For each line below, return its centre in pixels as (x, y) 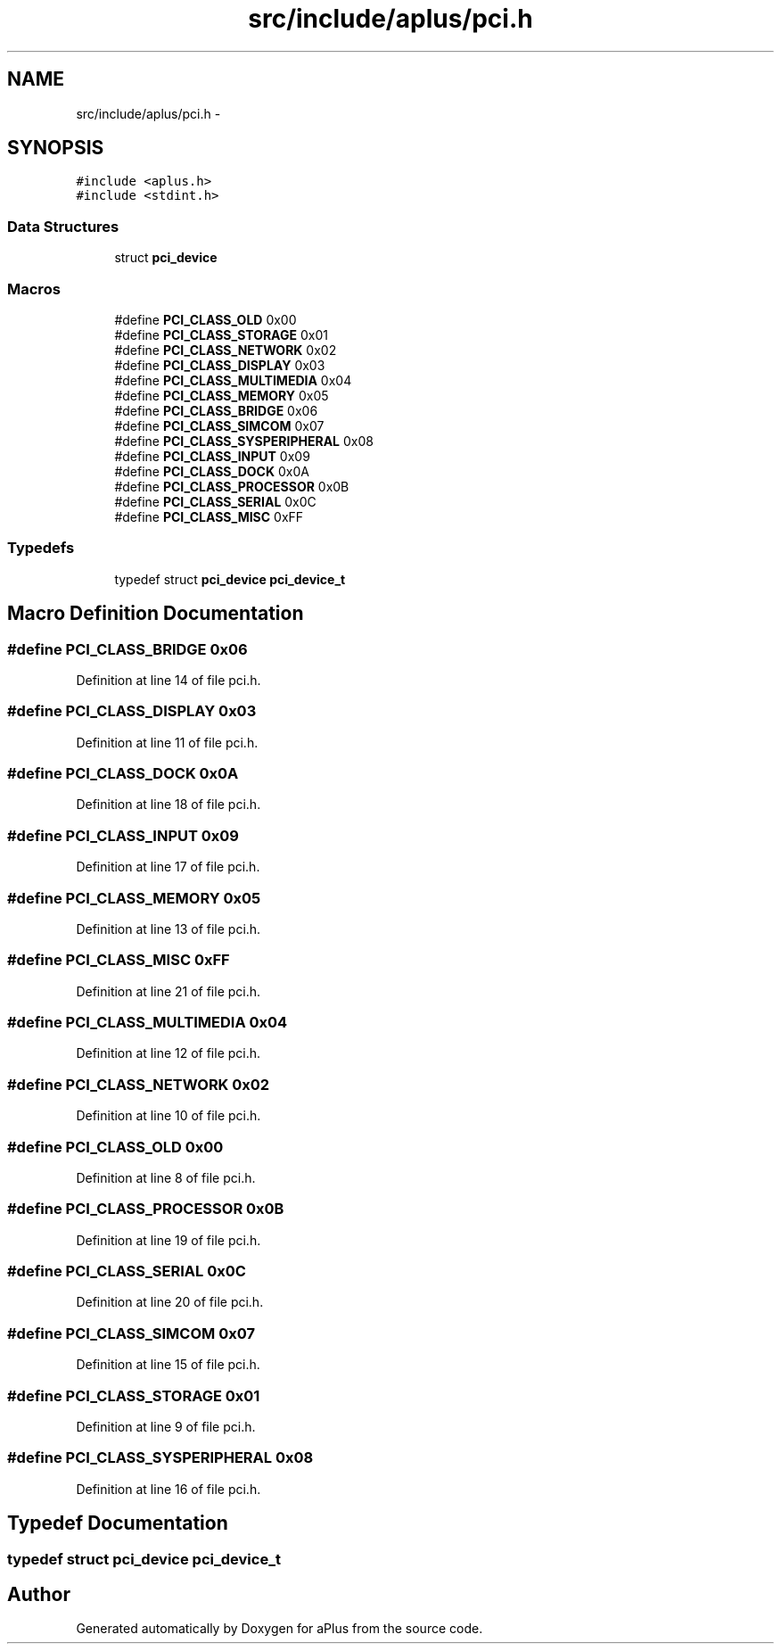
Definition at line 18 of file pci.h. (169, 805)
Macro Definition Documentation (156, 614)
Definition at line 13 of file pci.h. (169, 929)
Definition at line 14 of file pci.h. (169, 680)
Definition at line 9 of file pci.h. (166, 1426)
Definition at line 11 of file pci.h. (167, 742)
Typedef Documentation (118, 1523)
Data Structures (63, 226)
